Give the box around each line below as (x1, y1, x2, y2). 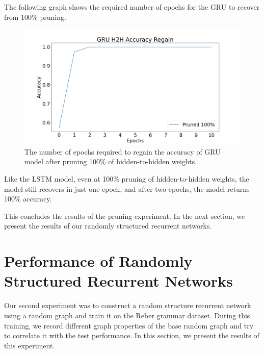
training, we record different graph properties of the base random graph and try (4, 320, 254, 331)
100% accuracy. (4, 193, 52, 204)
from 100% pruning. (4, 11, 66, 22)
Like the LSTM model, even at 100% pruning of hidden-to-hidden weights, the (4, 173, 249, 184)
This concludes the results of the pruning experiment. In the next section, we (4, 210, 245, 221)
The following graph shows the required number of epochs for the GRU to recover (4, 2, 260, 12)
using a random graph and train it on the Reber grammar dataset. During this (4, 310, 250, 320)
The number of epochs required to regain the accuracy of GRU (24, 146, 221, 157)
